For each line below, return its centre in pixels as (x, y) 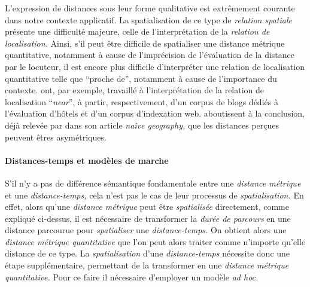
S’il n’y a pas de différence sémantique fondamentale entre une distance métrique (153, 183)
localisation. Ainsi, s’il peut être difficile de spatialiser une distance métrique (145, 43)
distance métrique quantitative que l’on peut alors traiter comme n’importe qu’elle (155, 241)
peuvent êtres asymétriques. (56, 137)
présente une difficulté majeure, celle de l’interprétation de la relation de (137, 31)
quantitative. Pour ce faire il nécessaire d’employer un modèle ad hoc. (132, 277)
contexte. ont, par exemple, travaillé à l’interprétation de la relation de (135, 90)
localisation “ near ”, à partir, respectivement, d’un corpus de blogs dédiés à (142, 101)
